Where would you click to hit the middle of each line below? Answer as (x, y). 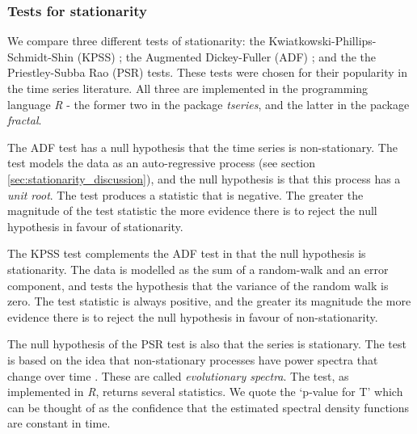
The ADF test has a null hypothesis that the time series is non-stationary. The (202, 147)
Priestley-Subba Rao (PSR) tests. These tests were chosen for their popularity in (208, 72)
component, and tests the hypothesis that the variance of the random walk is (198, 285)
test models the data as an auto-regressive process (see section (162, 163)
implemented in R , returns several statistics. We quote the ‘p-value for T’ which (205, 392)
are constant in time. (59, 423)
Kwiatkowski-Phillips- (322, 41)
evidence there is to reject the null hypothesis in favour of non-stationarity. (193, 316)
